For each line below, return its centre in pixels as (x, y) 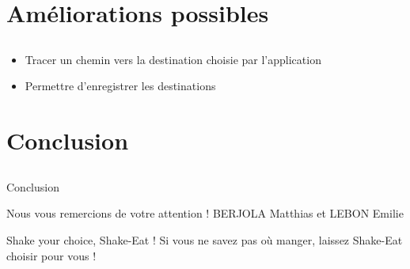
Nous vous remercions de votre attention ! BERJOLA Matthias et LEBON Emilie (205, 213)
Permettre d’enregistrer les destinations (120, 86)
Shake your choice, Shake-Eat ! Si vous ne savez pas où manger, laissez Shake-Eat (205, 239)
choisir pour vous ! (51, 255)
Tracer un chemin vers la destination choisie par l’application (173, 59)
